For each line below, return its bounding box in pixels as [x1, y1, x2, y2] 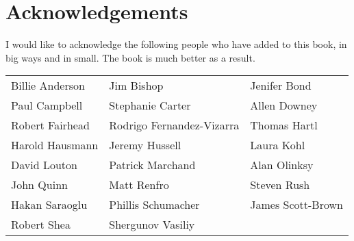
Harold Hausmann [11, 137, 99, 153]
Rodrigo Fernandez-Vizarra [109, 117, 240, 134]
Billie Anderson [11, 77, 85, 94]
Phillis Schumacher [109, 196, 200, 213]
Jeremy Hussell [109, 137, 181, 153]
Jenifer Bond [250, 77, 312, 94]
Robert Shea [11, 216, 71, 233]
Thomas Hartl [250, 117, 318, 134]
